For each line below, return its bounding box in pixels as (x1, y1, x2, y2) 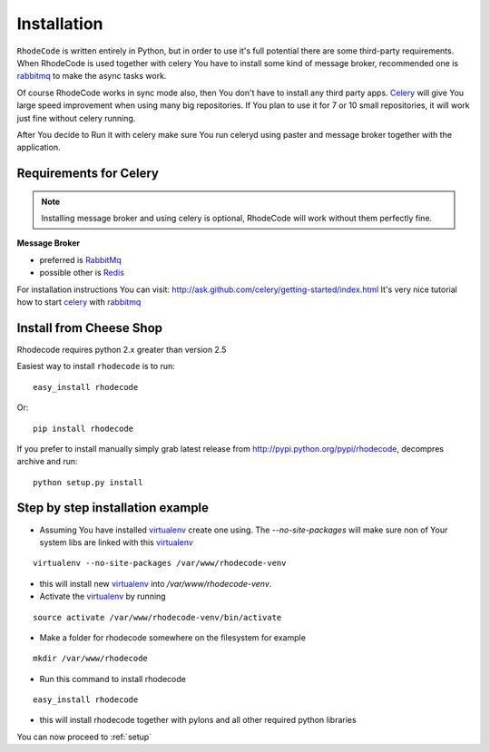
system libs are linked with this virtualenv (39, 536, 194, 548)
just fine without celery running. (16, 112, 136, 123)
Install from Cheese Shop (16, 320, 163, 336)
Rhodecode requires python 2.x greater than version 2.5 (16, 344, 227, 355)
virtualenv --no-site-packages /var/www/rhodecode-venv (33, 558, 287, 569)
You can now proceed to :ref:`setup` (16, 731, 152, 742)
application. (16, 142, 61, 153)
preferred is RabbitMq (39, 254, 122, 265)
